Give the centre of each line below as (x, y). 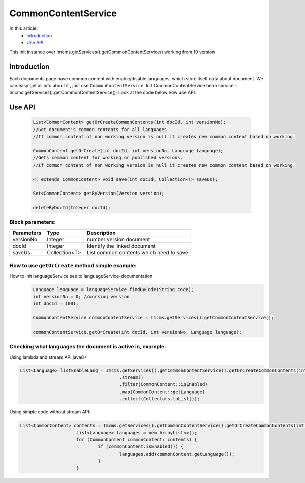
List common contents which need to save (137, 252)
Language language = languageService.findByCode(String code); (113, 289)
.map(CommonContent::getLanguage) (162, 392)
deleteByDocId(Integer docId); (72, 208)
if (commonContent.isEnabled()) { (141, 447)
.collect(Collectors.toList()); (160, 399)
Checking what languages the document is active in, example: (88, 347)
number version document (118, 239)
